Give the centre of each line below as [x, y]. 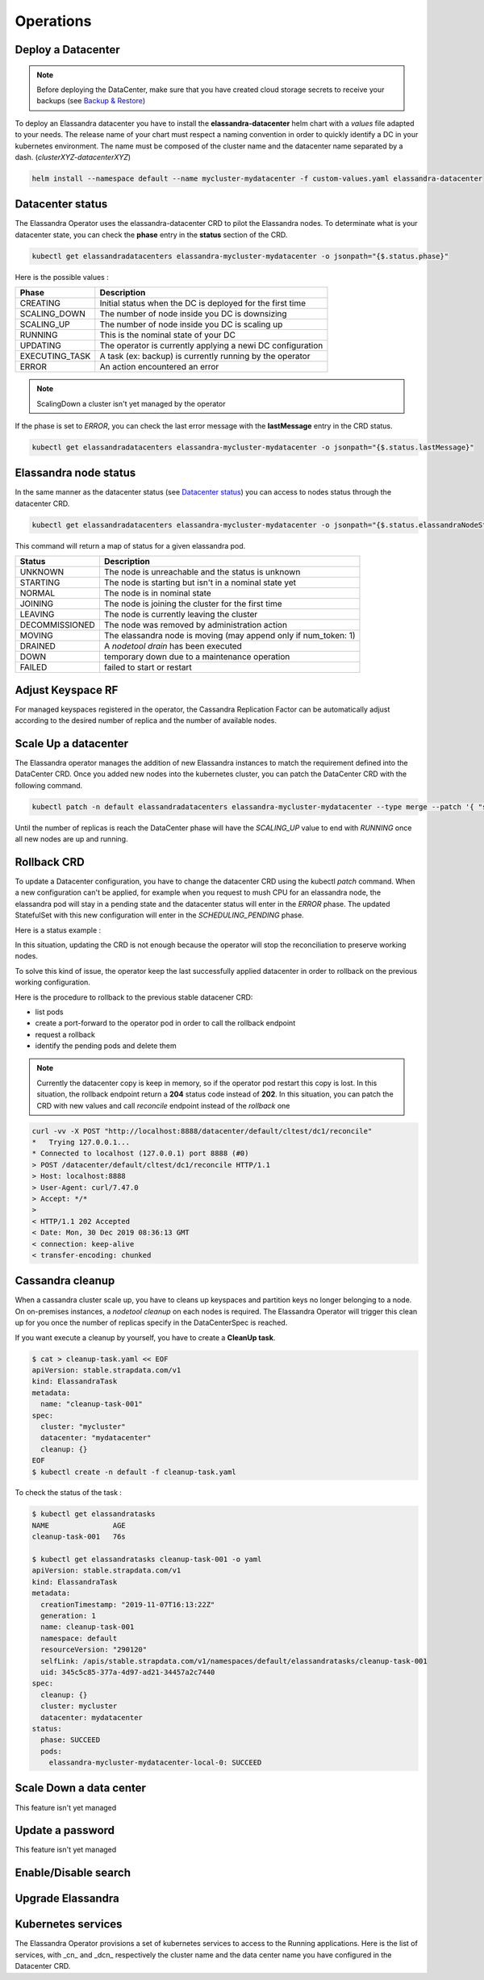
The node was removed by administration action [196, 625]
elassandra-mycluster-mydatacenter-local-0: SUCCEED [155, 1763]
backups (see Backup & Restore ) [91, 101]
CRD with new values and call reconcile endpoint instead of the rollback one [163, 1105]
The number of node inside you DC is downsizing [193, 314]
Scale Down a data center [81, 1788]
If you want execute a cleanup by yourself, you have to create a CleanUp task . [145, 1337]
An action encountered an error [159, 367]
